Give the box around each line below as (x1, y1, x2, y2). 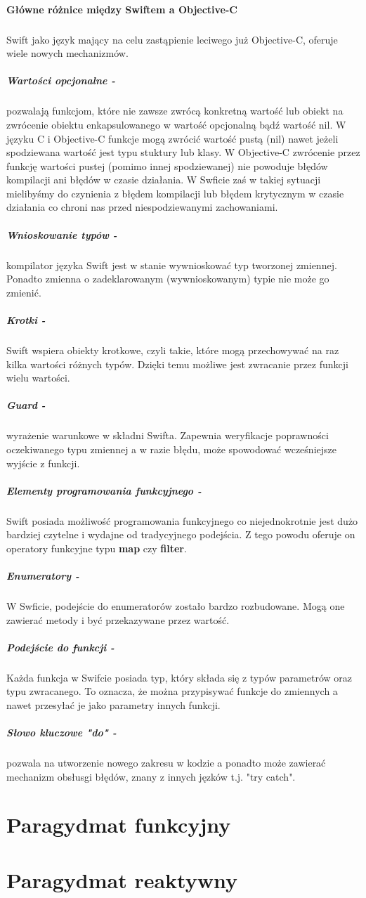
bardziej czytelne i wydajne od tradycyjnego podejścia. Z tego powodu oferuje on (6, 527, 355, 542)
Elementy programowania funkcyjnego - (6, 483, 202, 497)
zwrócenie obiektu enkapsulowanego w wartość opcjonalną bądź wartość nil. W (6, 117, 346, 131)
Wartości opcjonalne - (6, 73, 116, 88)
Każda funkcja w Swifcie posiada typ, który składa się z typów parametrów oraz (6, 670, 352, 684)
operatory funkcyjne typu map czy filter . (6, 540, 187, 555)
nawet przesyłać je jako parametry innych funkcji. (6, 697, 221, 712)
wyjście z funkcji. (6, 455, 80, 470)
